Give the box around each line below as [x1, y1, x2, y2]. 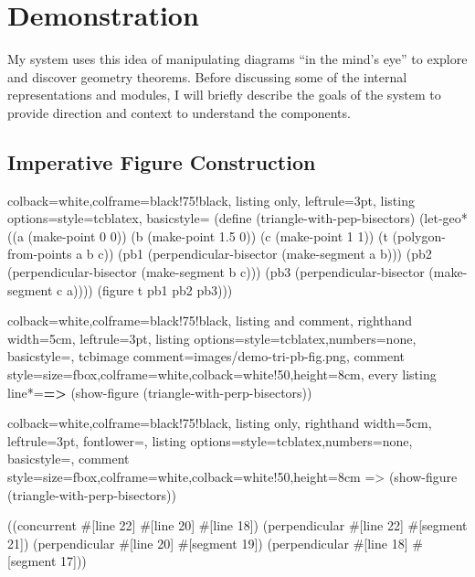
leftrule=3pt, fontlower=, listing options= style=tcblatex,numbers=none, [7, 431, 413, 450]
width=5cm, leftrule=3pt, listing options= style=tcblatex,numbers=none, [7, 328, 417, 347]
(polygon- [392, 226, 446, 245]
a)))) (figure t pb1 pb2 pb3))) [66, 280, 233, 299]
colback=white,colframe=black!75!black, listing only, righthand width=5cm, [7, 413, 432, 433]
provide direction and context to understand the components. [7, 102, 351, 122]
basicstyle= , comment [7, 449, 130, 468]
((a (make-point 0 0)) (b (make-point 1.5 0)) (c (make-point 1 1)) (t [7, 226, 388, 245]
